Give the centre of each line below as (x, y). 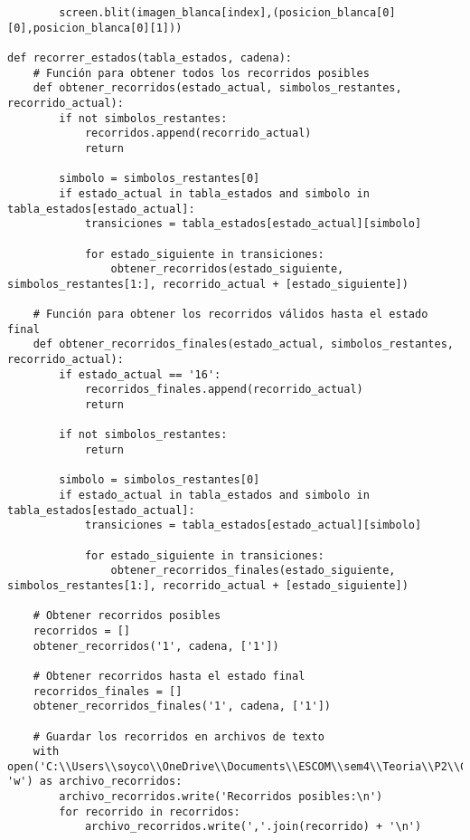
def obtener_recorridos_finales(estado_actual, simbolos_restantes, (243, 344)
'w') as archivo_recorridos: (95, 782)
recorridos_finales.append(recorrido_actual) (224, 390)
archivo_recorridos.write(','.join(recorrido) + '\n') (253, 827)
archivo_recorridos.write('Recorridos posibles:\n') (221, 797)
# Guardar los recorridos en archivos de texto (179, 736)
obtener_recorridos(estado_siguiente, (227, 269)
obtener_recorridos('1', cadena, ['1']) (156, 646)
